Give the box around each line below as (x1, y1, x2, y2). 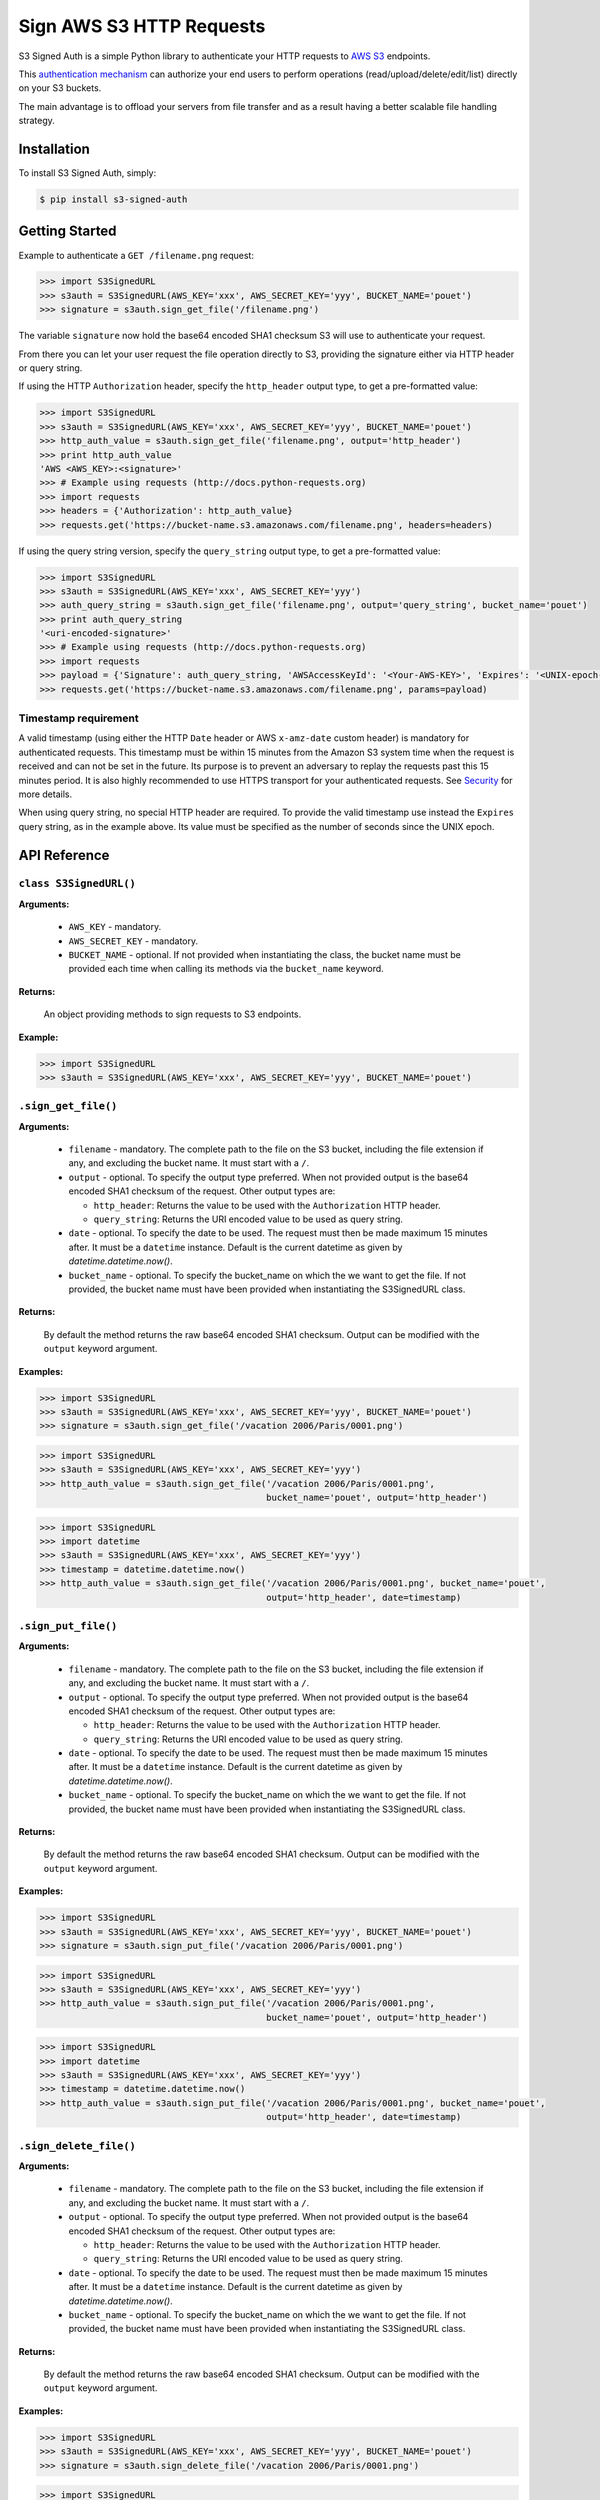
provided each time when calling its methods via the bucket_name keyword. (68, 963, 384, 975)
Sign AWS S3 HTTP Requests (18, 15, 266, 37)
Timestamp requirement (18, 711, 139, 725)
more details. (18, 788, 73, 800)
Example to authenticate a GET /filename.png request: (18, 249, 255, 261)
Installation (18, 140, 90, 157)
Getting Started (18, 223, 117, 240)
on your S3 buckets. (18, 82, 102, 94)
